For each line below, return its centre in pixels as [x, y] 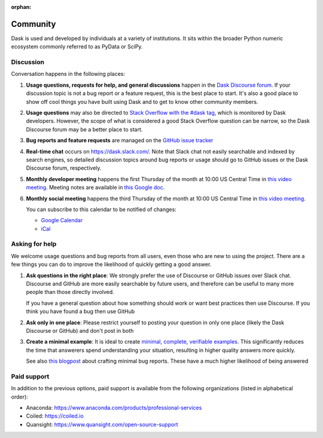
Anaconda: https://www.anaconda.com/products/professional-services [114, 408]
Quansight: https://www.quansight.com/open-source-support [102, 424]
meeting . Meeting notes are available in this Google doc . [95, 188]
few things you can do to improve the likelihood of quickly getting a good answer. [111, 264]
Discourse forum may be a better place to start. [84, 129]
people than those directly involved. [70, 292]
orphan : [21, 7]
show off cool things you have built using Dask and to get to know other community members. [142, 102]
